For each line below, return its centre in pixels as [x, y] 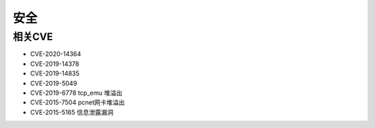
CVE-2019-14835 [55, 73]
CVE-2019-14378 [55, 64]
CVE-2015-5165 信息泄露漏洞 [72, 112]
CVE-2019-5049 [54, 83]
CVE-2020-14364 [56, 54]
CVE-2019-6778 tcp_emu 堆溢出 [76, 93]
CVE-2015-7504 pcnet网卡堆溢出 [77, 102]
